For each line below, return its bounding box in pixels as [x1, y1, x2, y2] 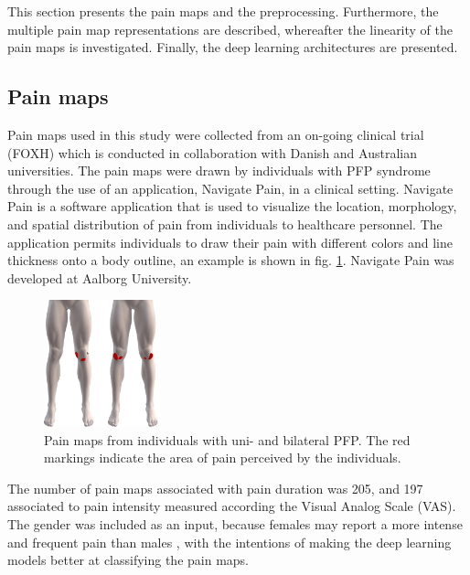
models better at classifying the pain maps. [7, 550, 250, 570]
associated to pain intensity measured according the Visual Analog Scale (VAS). [7, 496, 456, 516]
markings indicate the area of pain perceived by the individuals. [44, 448, 401, 467]
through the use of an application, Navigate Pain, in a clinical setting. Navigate [7, 178, 454, 197]
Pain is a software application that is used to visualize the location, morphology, [7, 197, 457, 216]
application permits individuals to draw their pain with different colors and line [7, 232, 453, 251]
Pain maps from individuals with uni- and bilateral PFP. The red [44, 430, 411, 449]
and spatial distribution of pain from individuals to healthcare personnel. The [7, 214, 443, 233]
